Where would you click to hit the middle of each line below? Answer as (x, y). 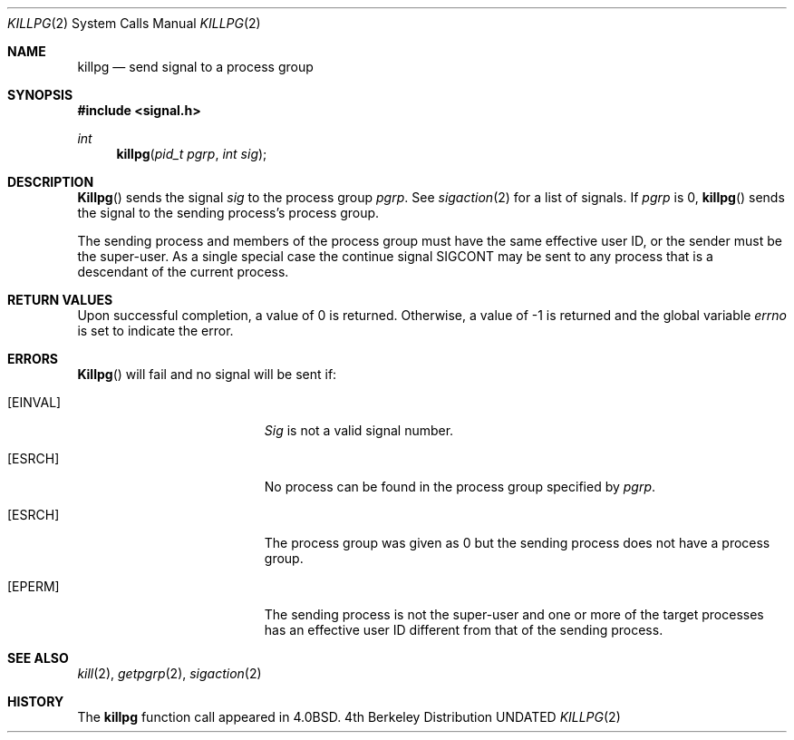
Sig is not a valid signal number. (359, 430)
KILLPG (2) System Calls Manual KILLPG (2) (134, 23)
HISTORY (36, 701)
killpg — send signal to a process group (195, 67)
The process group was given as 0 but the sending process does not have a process (517, 543)
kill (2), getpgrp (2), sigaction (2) (169, 673)
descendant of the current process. (183, 272)
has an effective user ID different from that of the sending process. (464, 630)
